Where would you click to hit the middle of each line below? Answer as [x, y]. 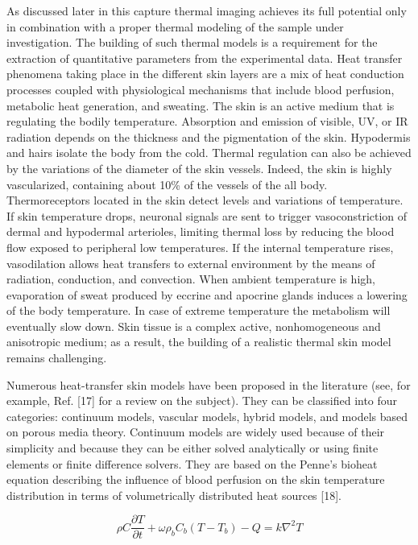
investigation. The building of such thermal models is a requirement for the [192, 42]
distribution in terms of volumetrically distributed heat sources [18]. [174, 495]
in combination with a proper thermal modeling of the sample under [175, 26]
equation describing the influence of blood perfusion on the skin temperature [196, 479]
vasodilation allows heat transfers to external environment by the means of [191, 263]
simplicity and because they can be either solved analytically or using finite [192, 448]
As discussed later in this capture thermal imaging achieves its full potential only [207, 10]
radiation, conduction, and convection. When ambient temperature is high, [191, 279]
